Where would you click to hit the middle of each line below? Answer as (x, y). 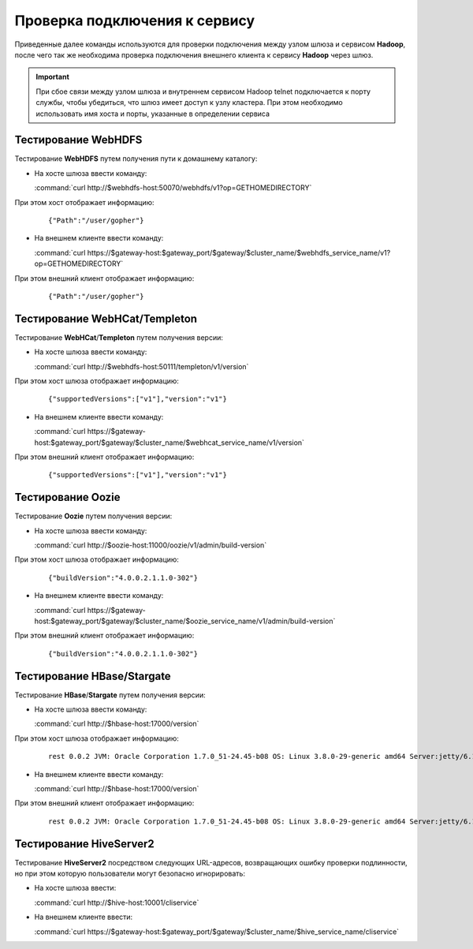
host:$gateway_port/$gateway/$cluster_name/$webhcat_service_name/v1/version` (169, 443)
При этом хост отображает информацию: (84, 202)
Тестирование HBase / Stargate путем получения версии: (110, 695)
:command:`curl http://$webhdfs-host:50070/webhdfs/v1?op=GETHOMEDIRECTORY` (173, 188)
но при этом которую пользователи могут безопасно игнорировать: (130, 874)
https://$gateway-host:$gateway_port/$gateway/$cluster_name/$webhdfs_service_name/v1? (239, 252)
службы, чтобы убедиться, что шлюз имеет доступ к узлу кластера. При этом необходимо (189, 103)
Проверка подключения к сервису (135, 21)
